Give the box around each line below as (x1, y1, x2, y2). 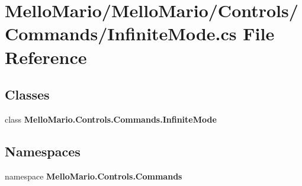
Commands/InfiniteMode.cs (5, 21, 237, 46)
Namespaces (5, 142, 81, 160)
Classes (5, 85, 50, 104)
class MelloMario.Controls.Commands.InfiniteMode (5, 113, 217, 125)
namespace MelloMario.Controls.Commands (5, 169, 182, 182)
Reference (5, 44, 87, 69)
